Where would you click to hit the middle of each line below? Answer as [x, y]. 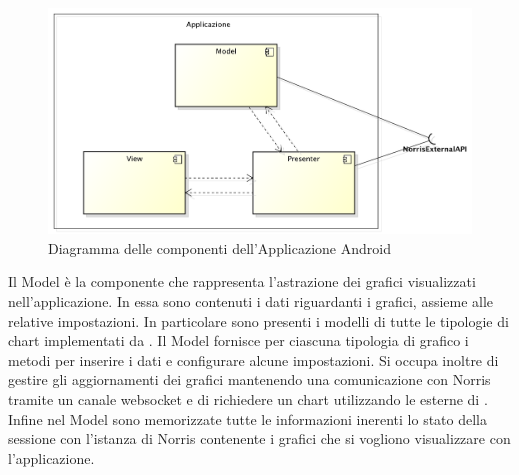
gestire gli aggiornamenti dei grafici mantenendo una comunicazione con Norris [249, 379]
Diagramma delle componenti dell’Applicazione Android [219, 247]
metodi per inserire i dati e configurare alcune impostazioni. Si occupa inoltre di [253, 359]
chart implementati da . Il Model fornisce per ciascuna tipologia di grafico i [238, 340]
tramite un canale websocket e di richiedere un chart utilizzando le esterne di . [248, 399]
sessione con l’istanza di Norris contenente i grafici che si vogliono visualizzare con [259, 438]
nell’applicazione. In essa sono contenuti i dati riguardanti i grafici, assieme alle [251, 301]
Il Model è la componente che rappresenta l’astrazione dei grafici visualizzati [242, 281]
